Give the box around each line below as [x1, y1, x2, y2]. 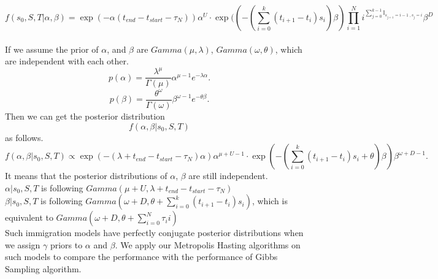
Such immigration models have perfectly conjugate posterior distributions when [5, 226, 304, 239]
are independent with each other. [5, 55, 129, 67]
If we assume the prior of [5, 42, 99, 55]
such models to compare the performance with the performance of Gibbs [5, 250, 278, 263]
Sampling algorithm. [5, 262, 82, 275]
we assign [5, 238, 40, 251]
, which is [252, 194, 288, 207]
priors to [50, 238, 83, 251]
